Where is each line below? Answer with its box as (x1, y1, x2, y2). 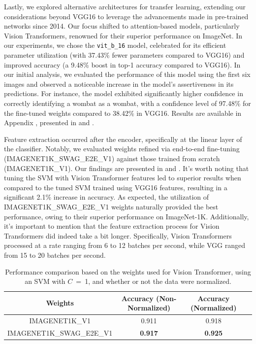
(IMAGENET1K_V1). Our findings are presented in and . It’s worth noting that (4, 163, 249, 173)
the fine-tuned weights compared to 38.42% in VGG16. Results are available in (4, 107, 242, 118)
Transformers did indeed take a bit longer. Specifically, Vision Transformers (4, 230, 232, 241)
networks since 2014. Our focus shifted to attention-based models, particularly (4, 21, 240, 31)
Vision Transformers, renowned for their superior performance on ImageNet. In (4, 30, 243, 40)
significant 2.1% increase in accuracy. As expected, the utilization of (4, 192, 209, 202)
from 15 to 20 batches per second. (4, 249, 106, 260)
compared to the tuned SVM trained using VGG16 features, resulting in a (4, 182, 227, 192)
